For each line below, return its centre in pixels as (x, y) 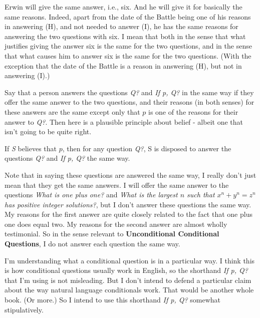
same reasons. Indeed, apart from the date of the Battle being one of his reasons (128, 16)
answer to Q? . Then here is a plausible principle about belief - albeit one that (124, 121)
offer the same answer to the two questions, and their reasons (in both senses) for (129, 102)
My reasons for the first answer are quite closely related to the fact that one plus (128, 214)
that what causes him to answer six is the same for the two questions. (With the (128, 55)
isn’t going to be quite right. (48, 131)
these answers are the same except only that (72, 111)
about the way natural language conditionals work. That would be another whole (129, 290)
